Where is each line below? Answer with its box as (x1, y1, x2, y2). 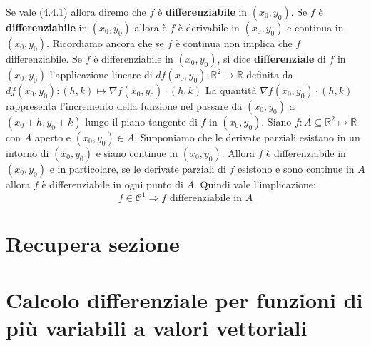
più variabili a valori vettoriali (6, 312, 308, 342)
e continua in (287, 20, 344, 34)
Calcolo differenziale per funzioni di (6, 285, 363, 314)
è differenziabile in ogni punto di (41, 177, 183, 191)
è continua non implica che (175, 36, 293, 50)
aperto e (34, 130, 71, 144)
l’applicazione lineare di (49, 67, 153, 81)
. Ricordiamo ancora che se (46, 36, 164, 50)
